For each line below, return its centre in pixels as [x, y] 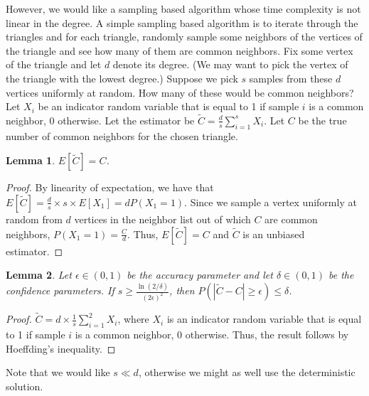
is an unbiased [274, 234]
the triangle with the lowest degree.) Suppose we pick [122, 78]
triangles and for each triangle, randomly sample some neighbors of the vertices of [184, 37]
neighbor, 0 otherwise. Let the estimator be [100, 120]
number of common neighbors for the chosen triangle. [122, 135]
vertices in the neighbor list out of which [162, 219]
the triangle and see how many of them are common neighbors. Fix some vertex [180, 50]
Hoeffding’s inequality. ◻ [61, 348]
